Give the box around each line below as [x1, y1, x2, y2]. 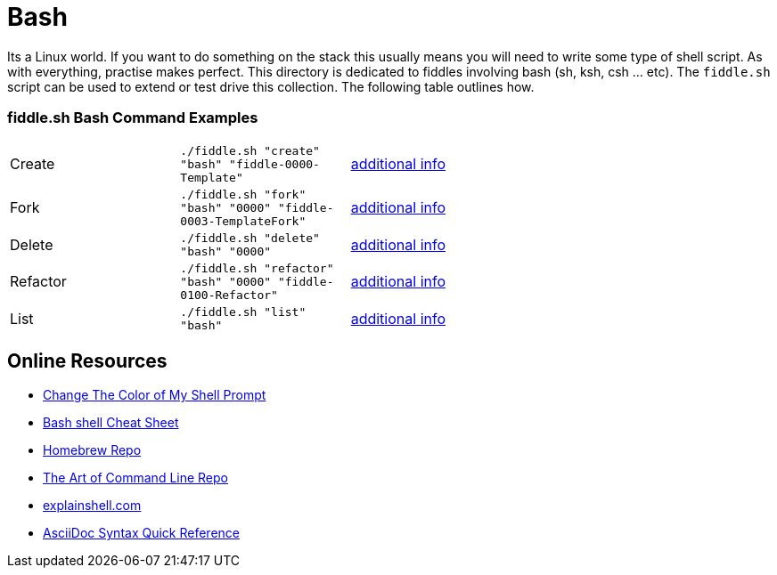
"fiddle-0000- [229, 157, 320, 171]
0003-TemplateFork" [180, 214, 307, 228]
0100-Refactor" [180, 287, 278, 302]
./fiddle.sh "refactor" [180, 261, 334, 275]
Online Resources [7, 349, 168, 372]
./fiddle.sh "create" [180, 143, 320, 158]
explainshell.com [43, 498, 142, 514]
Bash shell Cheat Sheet [43, 415, 179, 431]
